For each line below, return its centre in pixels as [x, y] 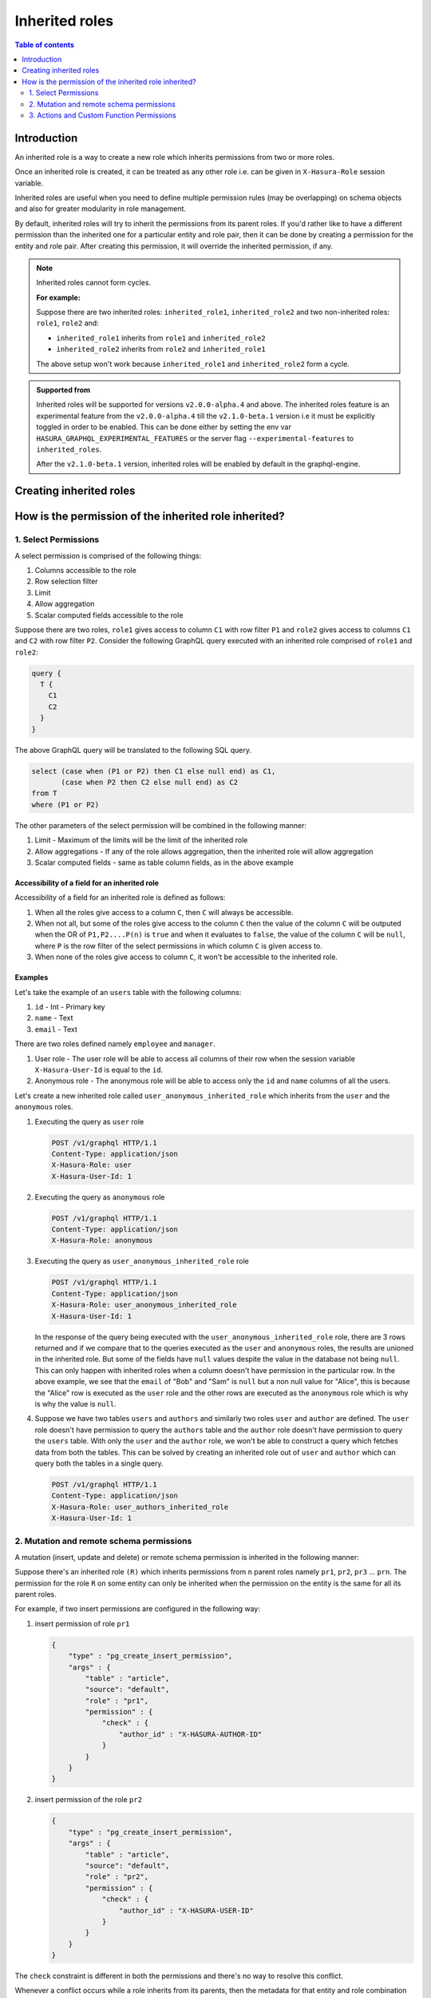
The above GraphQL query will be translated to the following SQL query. [133, 750]
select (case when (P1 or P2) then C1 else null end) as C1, [154, 771]
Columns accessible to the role [86, 570]
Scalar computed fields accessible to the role [109, 615]
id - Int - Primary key [70, 1007]
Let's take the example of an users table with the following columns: [128, 992]
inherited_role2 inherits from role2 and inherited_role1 [161, 349]
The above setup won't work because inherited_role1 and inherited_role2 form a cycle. [193, 364]
